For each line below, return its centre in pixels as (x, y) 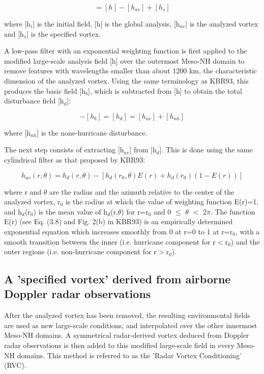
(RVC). (15, 365)
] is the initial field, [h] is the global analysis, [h (106, 23)
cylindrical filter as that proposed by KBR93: (75, 159)
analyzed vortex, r (32, 202)
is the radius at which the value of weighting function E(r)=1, (162, 202)
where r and (23, 191)
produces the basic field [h (45, 90)
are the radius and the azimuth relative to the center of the (142, 191)
